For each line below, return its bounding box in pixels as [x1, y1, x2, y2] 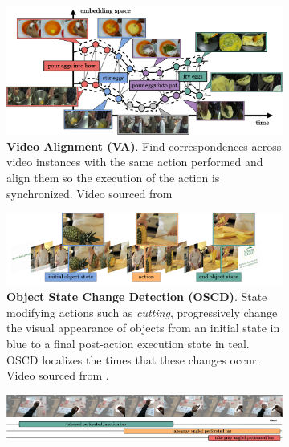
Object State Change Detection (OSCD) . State [6, 288, 267, 305]
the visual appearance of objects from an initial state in [6, 319, 280, 336]
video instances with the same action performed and [6, 153, 263, 170]
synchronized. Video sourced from [6, 185, 173, 201]
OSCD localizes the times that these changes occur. [6, 351, 260, 368]
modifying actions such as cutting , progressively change [6, 303, 278, 320]
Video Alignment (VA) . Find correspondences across [6, 137, 282, 154]
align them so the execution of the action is [6, 169, 220, 186]
